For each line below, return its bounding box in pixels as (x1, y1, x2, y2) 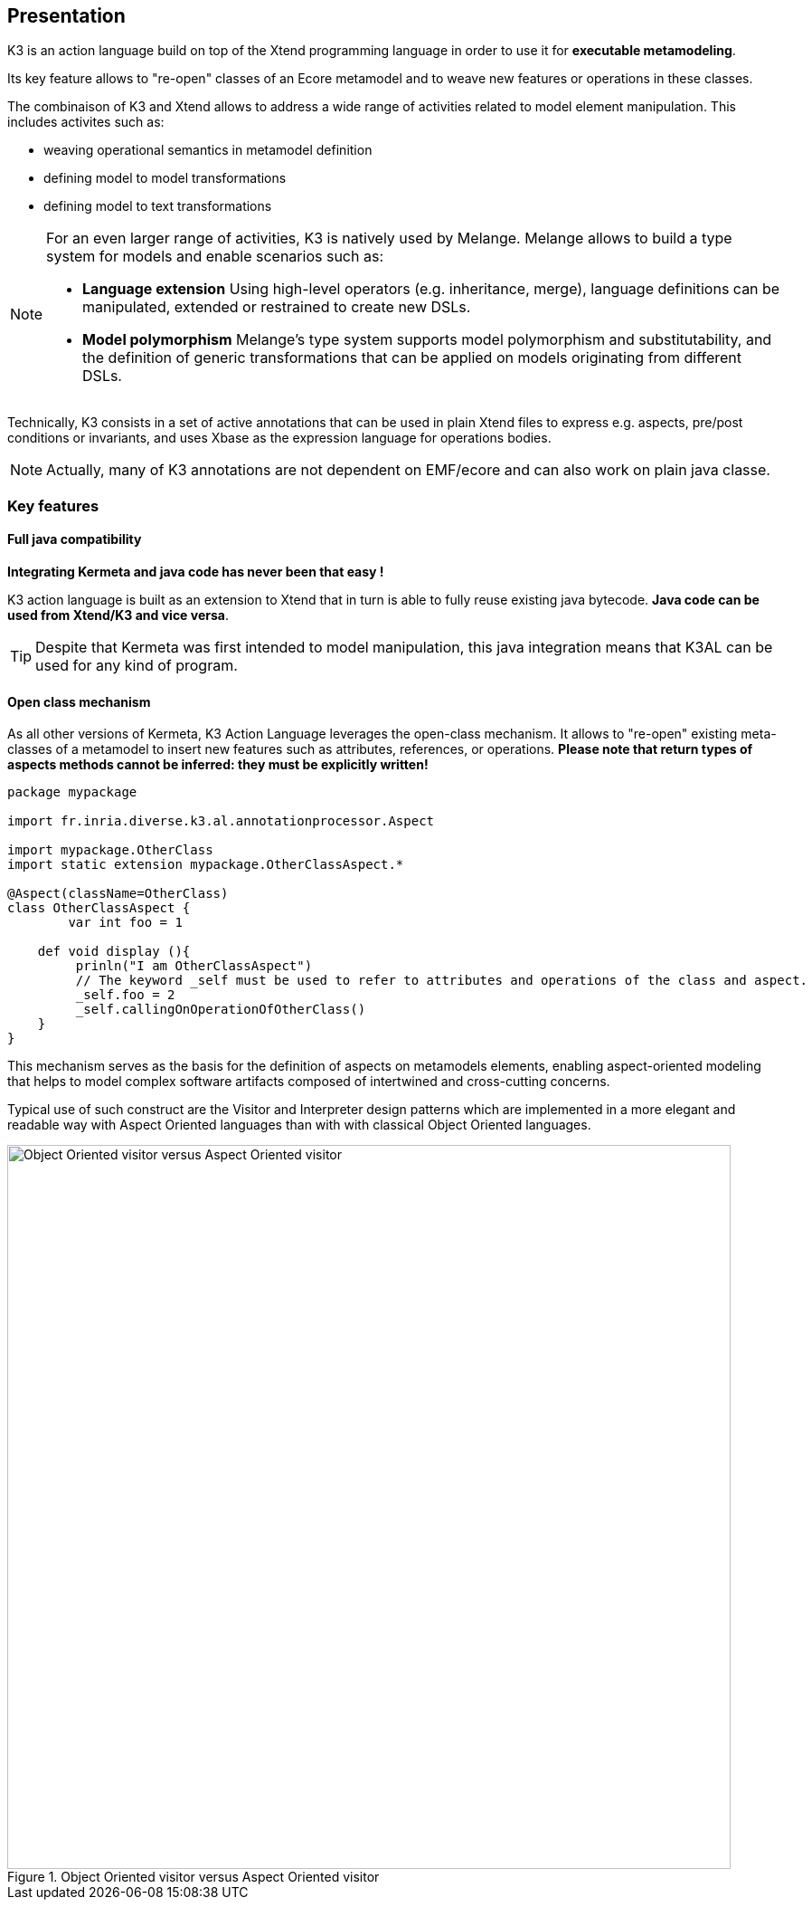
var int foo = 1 (68, 915, 183, 930)
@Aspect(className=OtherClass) (7, 886, 229, 901)
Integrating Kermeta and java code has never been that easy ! (7, 564, 384, 580)
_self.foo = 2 (75, 987, 175, 1003)
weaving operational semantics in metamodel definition (43, 142, 373, 158)
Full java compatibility (7, 531, 142, 548)
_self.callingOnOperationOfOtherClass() (75, 1002, 366, 1017)
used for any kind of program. (35, 656, 238, 675)
